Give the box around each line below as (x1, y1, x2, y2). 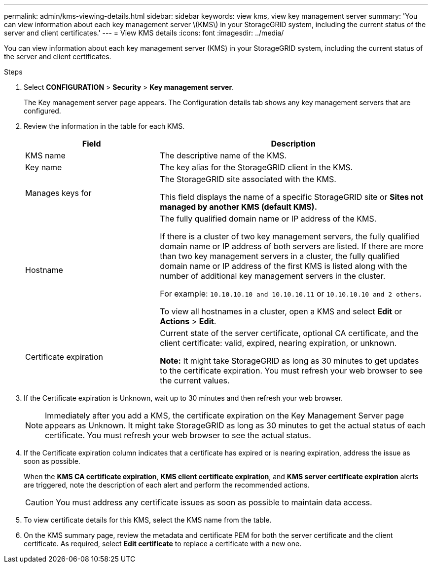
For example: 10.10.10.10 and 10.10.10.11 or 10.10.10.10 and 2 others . (160, 289, 422, 299)
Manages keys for (25, 188, 92, 198)
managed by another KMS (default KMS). (160, 202, 317, 212)
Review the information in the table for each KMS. (24, 122, 185, 130)
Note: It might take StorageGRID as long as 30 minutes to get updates (160, 356, 419, 366)
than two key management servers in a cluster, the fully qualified (160, 251, 400, 261)
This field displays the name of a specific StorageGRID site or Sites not (160, 192, 424, 202)
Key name (25, 162, 62, 172)
